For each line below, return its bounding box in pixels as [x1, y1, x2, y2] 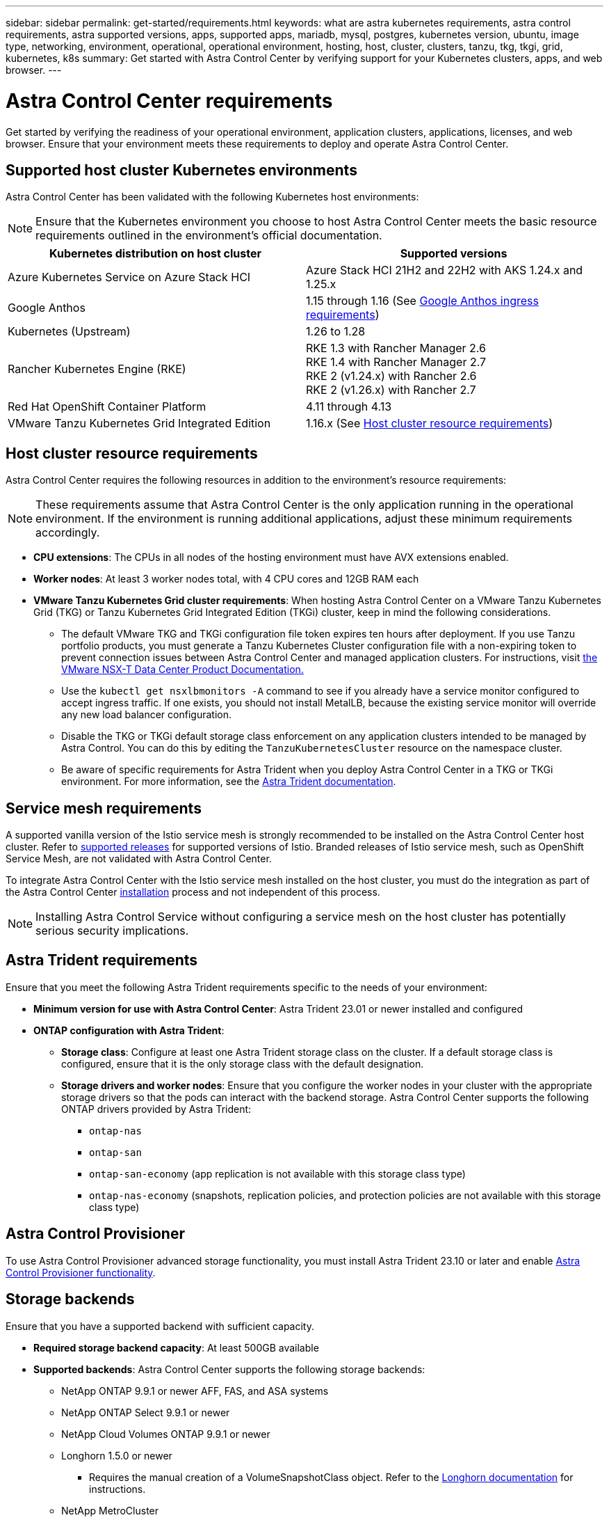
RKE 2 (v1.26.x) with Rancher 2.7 [306, 383, 476, 397]
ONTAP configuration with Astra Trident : [33, 1024, 225, 1036]
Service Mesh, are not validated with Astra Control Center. [6, 853, 272, 865]
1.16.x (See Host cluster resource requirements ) [306, 416, 553, 431]
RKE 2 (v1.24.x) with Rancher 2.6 [306, 369, 477, 383]
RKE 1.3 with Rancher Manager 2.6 [306, 341, 486, 356]
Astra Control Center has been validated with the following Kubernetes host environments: [6, 191, 419, 203]
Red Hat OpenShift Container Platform [8, 399, 206, 414]
